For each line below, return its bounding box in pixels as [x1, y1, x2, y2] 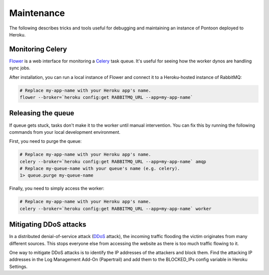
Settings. [9, 264, 27, 270]
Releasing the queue [9, 109, 75, 117]
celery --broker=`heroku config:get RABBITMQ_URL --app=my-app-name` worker [19, 206, 212, 212]
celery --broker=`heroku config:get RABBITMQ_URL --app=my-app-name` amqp [19, 159, 207, 164]
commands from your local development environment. [9, 129, 121, 135]
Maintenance [9, 7, 65, 18]
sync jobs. [9, 65, 31, 71]
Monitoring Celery [9, 45, 67, 53]
